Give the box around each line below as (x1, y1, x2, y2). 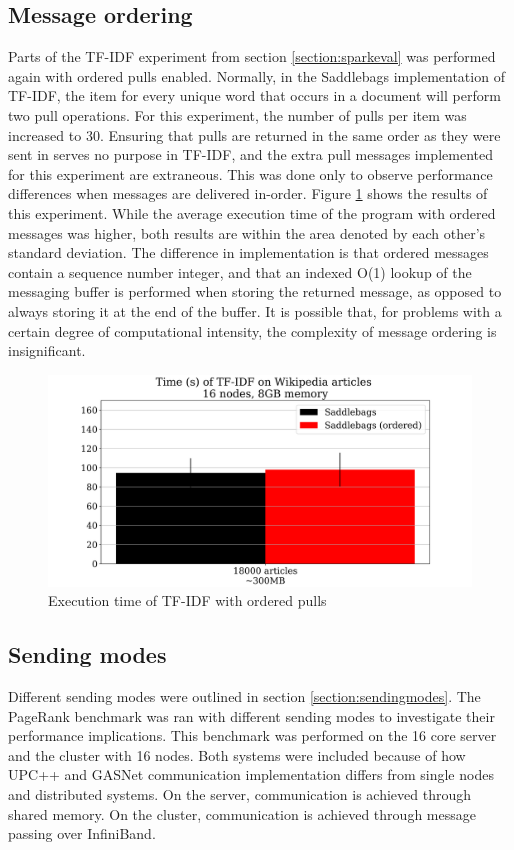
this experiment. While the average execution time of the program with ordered (8, 202, 496, 223)
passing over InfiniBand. (8, 823, 156, 844)
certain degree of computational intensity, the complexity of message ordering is (8, 320, 497, 341)
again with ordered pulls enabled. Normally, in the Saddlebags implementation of (8, 65, 505, 86)
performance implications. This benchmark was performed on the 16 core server (8, 725, 497, 746)
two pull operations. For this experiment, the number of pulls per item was (8, 104, 467, 125)
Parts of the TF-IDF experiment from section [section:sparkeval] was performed (8, 46, 496, 67)
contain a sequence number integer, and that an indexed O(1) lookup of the (8, 261, 472, 282)
